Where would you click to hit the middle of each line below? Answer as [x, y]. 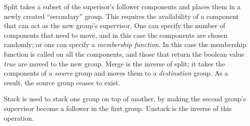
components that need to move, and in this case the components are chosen [116, 35]
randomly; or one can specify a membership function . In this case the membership [125, 44]
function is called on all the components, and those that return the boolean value [124, 54]
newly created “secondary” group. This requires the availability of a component [121, 16]
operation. [19, 118]
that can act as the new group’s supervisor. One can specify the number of [115, 25]
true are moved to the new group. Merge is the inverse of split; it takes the [115, 63]
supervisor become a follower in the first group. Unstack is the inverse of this [118, 108]
